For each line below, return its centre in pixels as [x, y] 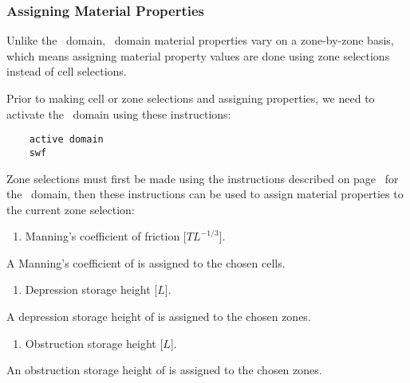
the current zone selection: [71, 209]
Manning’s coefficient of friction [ [106, 236]
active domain [66, 140]
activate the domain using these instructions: [119, 113]
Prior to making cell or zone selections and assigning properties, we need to [191, 98]
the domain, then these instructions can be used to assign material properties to [205, 194]
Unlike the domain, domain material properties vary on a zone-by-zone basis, [200, 40]
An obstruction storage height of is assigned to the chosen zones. [164, 370]
